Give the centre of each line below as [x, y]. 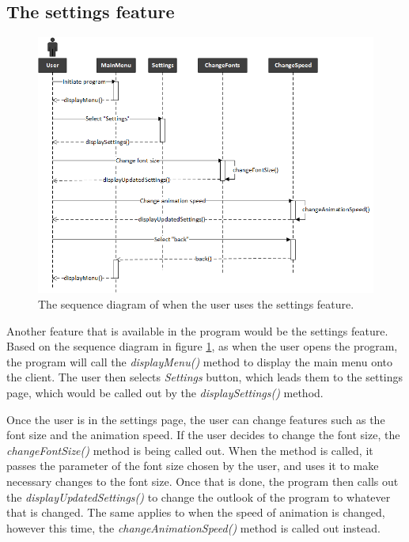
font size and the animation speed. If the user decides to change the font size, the [203, 435]
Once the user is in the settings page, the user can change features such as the [196, 419]
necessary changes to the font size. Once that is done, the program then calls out [203, 481]
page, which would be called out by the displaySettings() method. [165, 392]
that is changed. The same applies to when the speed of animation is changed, [196, 512]
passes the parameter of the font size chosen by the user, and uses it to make [193, 466]
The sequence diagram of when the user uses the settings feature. [196, 303]
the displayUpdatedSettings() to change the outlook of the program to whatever [199, 497]
